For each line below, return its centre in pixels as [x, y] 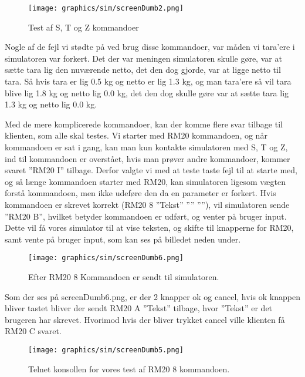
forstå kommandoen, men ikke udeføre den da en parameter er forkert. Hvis [140, 193]
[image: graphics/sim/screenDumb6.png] [106, 258]
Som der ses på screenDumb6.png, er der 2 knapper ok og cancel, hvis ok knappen [152, 296]
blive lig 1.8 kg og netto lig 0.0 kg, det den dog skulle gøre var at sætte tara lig [147, 92]
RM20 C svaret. [33, 331]
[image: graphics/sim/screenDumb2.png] [106, 8]
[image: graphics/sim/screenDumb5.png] [106, 350]
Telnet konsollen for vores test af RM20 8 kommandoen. [129, 368]
